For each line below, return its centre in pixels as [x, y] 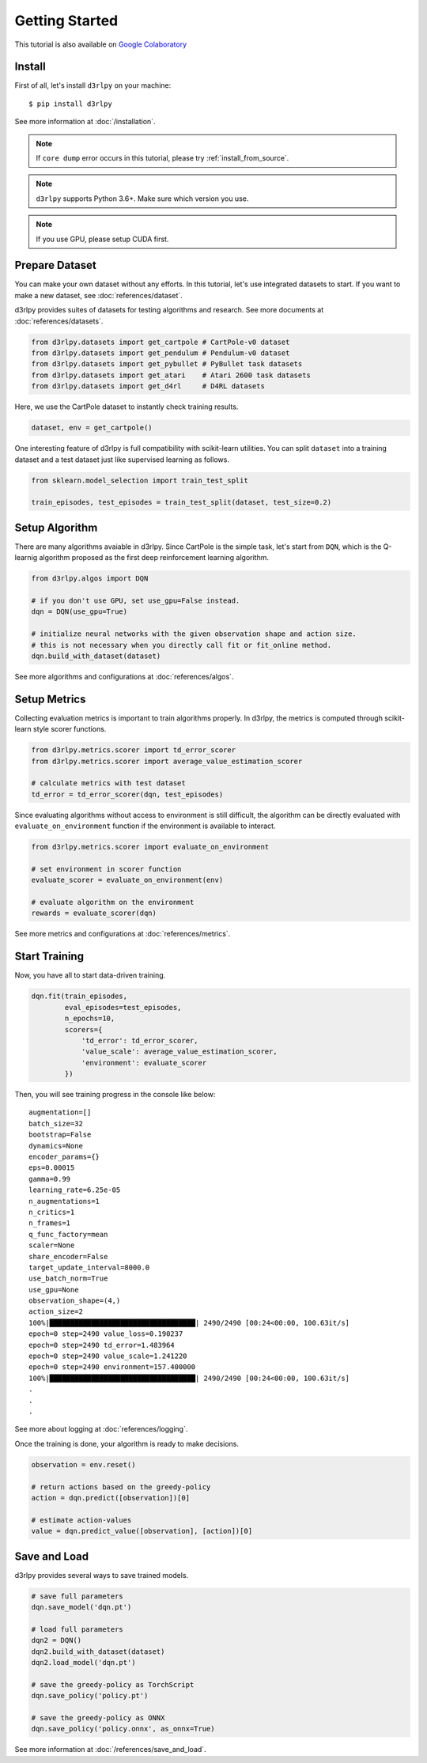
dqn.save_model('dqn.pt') [81, 1607]
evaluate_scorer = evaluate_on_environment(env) [127, 880]
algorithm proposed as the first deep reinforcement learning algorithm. [154, 558]
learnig [26, 558]
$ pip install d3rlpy [70, 104]
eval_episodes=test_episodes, [123, 1007]
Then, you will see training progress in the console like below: [115, 1095]
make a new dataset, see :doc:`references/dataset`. [99, 295]
